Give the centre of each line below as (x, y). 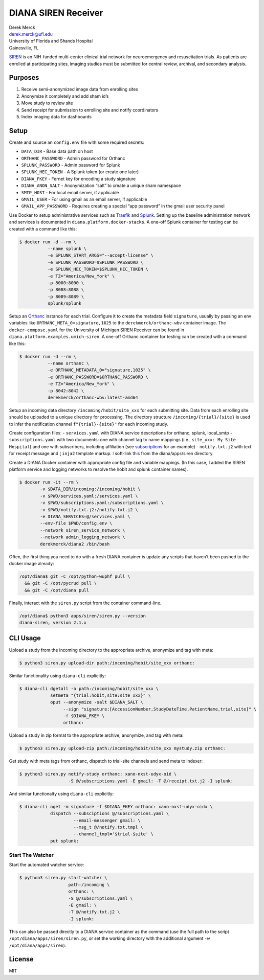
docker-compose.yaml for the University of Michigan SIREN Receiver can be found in (97, 330)
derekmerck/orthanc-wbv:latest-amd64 (93, 397)
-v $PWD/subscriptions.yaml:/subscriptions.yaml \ (102, 503)
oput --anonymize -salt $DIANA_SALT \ (97, 702)
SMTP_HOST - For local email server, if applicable (70, 192)
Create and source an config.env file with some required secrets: (77, 142)
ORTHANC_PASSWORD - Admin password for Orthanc (73, 158)
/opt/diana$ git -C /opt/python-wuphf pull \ (75, 576)
